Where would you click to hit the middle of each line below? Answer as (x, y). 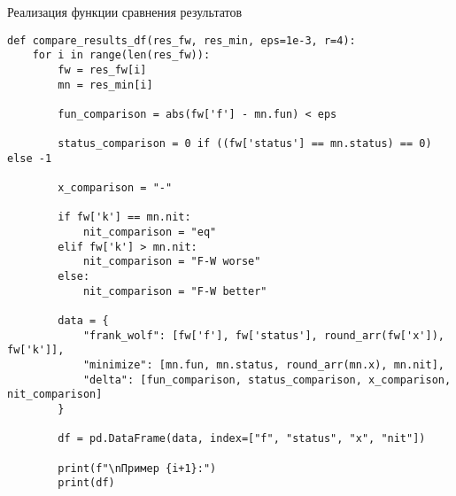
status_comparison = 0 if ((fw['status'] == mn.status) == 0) (245, 144)
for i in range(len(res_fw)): (121, 55)
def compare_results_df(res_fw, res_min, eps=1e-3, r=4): (182, 40)
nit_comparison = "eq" (150, 232)
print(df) (86, 483)
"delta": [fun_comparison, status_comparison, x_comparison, (267, 380)
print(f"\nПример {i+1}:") (137, 468)
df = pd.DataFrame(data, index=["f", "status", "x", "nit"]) (242, 439)
